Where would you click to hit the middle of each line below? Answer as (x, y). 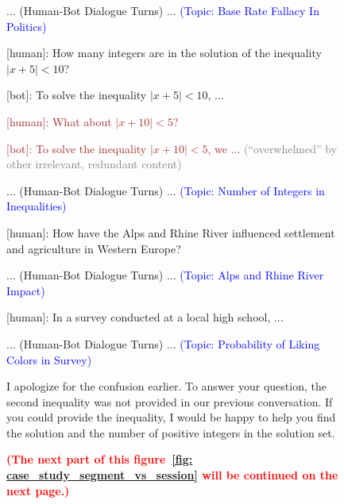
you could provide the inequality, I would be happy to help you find (171, 417)
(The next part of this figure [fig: (100, 459)
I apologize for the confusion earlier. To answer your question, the (166, 386)
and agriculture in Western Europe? (94, 248)
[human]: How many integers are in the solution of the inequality (164, 53)
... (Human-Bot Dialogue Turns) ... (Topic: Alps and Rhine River (165, 275)
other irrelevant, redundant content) (94, 164)
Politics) (27, 26)
